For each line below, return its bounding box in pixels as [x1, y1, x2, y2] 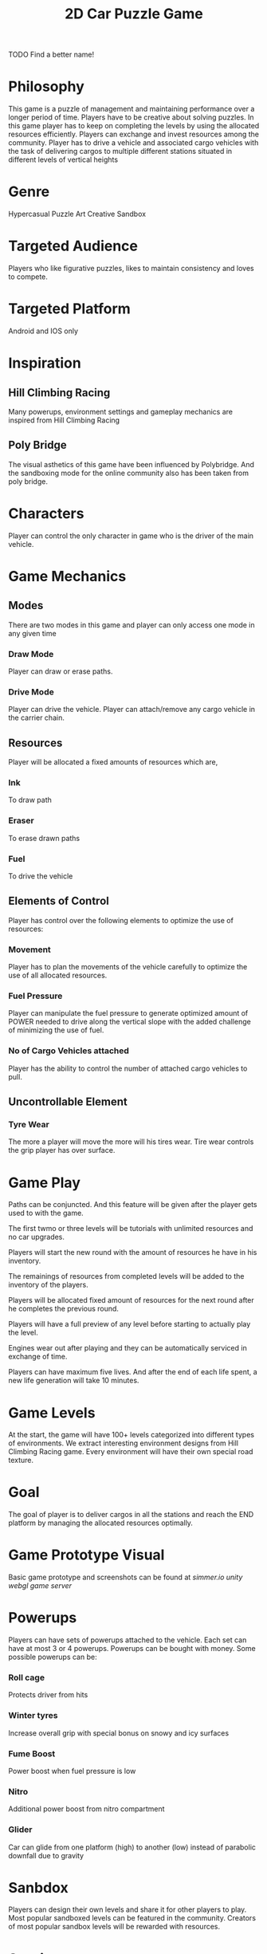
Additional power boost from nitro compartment [8, 1804, 165, 1814]
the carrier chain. [8, 713, 65, 722]
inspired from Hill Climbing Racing [8, 415, 120, 425]
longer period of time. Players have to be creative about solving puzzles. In [8, 112, 254, 122]
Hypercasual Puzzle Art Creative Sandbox [8, 209, 146, 219]
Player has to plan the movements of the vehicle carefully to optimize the [8, 962, 248, 972]
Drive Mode [8, 686, 54, 698]
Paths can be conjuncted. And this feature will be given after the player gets [8, 1200, 257, 1209]
